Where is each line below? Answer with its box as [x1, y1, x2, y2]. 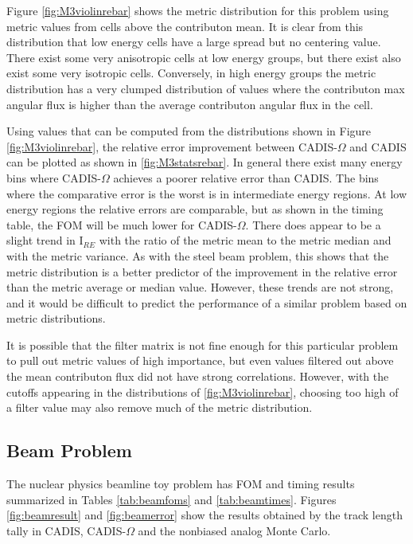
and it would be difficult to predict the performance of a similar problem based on [6, 294, 407, 311]
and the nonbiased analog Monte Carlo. [138, 522, 331, 538]
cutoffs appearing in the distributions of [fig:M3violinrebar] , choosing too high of [6, 383, 399, 400]
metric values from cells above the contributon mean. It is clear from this [6, 18, 364, 34]
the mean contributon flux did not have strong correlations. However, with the [6, 368, 389, 385]
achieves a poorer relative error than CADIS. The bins [113, 169, 379, 186]
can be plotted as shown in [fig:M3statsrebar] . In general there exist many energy [6, 154, 403, 170]
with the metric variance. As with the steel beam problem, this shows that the [6, 247, 389, 264]
